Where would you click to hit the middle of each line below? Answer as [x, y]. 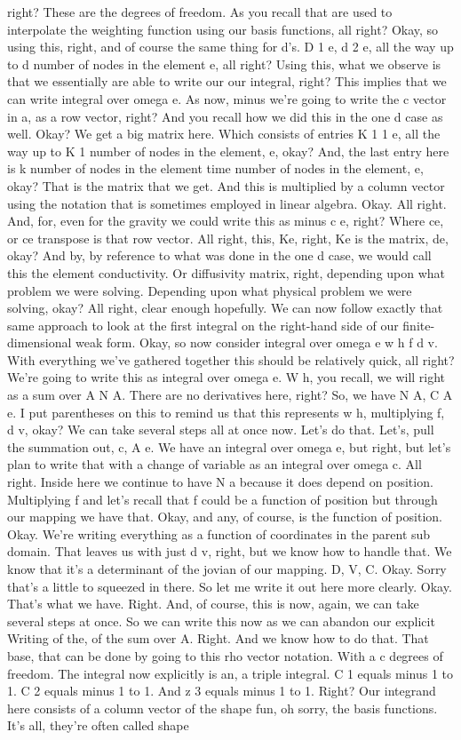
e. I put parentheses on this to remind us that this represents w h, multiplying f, [226, 412]
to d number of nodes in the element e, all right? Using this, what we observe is [224, 64]
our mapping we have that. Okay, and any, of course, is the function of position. [225, 517]
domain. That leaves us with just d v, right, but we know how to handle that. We [230, 551]
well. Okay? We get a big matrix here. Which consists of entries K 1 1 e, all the [224, 134]
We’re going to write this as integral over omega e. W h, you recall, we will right [227, 377]
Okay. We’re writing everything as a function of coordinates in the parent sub [219, 533]
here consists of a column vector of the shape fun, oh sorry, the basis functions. [223, 708]
